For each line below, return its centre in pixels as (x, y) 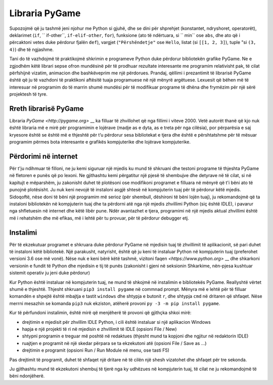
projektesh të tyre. (28, 94)
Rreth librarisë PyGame (47, 109)
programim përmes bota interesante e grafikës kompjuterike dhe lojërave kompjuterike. (100, 142)
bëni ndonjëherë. (27, 376)
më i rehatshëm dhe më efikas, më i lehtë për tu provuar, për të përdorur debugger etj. (99, 218)
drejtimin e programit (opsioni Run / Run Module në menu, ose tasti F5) (96, 350)
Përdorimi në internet (43, 156)
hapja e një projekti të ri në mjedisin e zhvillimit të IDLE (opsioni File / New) (99, 329)
